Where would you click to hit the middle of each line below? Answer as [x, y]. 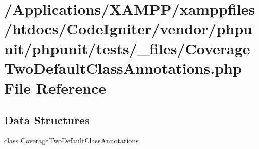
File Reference [55, 87]
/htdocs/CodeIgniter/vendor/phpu [128, 28]
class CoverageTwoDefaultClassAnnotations [71, 141]
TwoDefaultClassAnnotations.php [123, 68]
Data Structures [47, 120]
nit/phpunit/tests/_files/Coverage [127, 48]
